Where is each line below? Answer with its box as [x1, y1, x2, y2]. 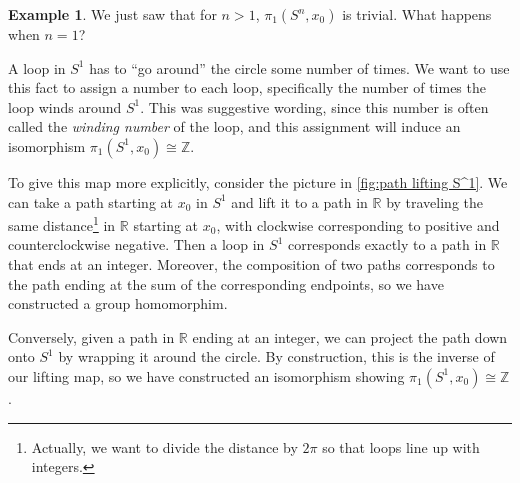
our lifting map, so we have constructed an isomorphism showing [8, 365, 405, 386]
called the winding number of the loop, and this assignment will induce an [8, 116, 461, 137]
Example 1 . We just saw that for [8, 4, 217, 24]
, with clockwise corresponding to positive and [216, 214, 500, 235]
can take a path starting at [8, 191, 174, 212]
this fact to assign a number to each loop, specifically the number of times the [8, 77, 486, 98]
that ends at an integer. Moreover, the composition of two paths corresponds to [8, 254, 495, 274]
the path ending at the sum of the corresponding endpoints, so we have [8, 273, 444, 294]
